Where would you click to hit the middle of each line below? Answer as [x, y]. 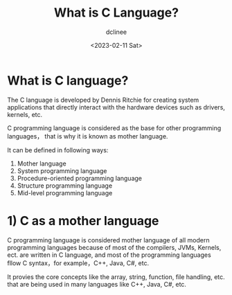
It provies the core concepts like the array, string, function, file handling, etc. [116, 277]
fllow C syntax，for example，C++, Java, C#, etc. [78, 263]
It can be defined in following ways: [58, 150]
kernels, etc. [25, 114]
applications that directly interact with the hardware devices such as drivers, [116, 107]
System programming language [62, 170]
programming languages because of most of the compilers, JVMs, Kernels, [114, 247]
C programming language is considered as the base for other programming [114, 128]
